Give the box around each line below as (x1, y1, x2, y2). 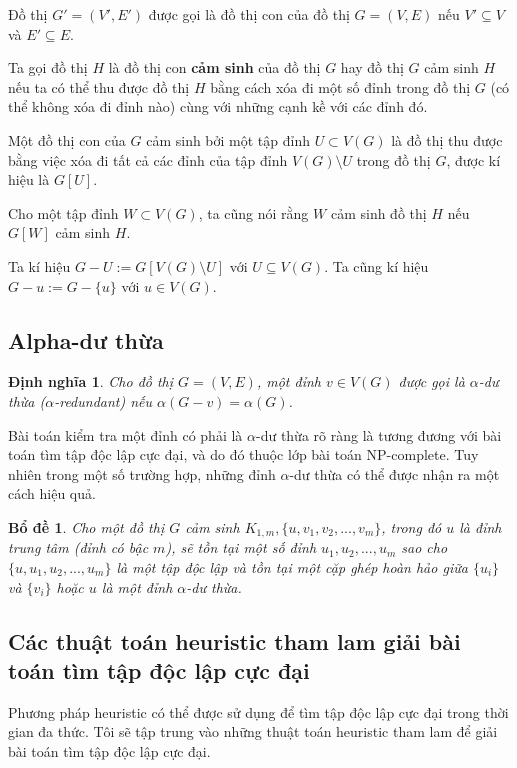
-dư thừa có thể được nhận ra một (289, 463, 500, 484)
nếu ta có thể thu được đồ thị (8, 76, 190, 97)
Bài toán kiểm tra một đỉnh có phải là (8, 424, 243, 445)
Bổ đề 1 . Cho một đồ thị (8, 516, 165, 537)
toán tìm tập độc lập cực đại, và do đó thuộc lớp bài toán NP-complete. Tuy (8, 444, 479, 465)
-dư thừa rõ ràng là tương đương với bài (255, 424, 502, 445)
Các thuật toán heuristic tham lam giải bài (8, 625, 461, 656)
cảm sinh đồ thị (330, 202, 427, 223)
